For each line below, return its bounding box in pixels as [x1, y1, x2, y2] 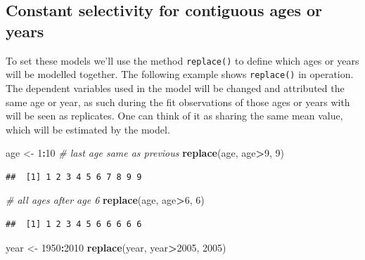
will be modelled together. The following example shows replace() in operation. [6, 67, 354, 82]
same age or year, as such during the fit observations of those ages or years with [6, 94, 350, 109]
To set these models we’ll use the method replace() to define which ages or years [6, 53, 359, 67]
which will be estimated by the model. [6, 122, 170, 136]
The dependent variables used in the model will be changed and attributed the [6, 80, 345, 95]
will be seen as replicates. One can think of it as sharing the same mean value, [6, 108, 343, 123]
